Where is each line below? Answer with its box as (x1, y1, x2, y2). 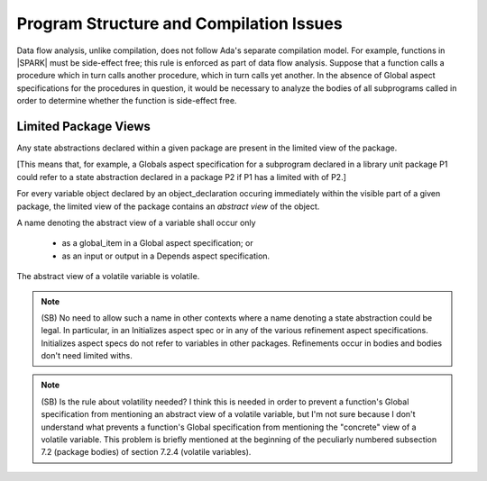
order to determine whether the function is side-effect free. (16, 95, 237, 106)
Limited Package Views (16, 118, 151, 134)
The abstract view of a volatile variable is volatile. (16, 271, 200, 282)
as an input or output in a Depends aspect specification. (61, 250, 271, 261)
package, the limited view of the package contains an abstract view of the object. (16, 201, 320, 212)
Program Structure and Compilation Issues (16, 14, 343, 33)
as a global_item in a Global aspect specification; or (61, 238, 253, 249)
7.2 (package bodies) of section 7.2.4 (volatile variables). (41, 447, 252, 458)
